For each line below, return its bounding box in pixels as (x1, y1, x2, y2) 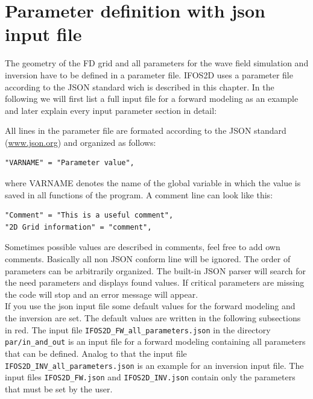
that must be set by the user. (5, 382, 113, 395)
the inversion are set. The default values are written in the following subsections (5, 312, 301, 324)
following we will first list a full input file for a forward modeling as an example (5, 92, 299, 105)
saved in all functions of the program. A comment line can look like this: (5, 188, 273, 201)
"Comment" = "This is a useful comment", (5, 211, 174, 220)
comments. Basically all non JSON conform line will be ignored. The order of (5, 253, 291, 265)
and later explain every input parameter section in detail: (5, 104, 217, 116)
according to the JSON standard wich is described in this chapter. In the (5, 80, 274, 93)
